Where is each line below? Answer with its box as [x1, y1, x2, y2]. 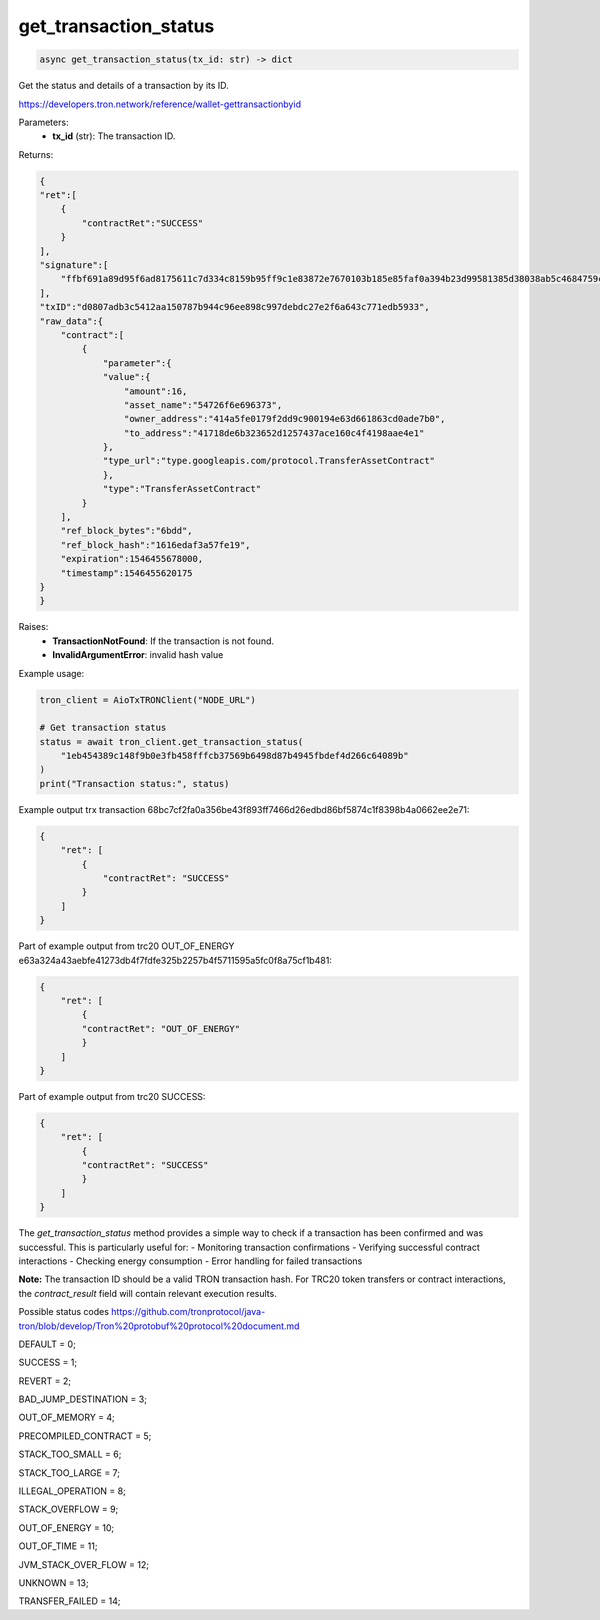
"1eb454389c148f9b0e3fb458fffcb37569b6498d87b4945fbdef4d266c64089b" [60, 750, 409, 762]
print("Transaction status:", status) [39, 778, 230, 789]
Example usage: [18, 667, 85, 679]
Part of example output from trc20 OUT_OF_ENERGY [18, 940, 235, 952]
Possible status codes [18, 1306, 110, 1318]
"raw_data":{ [39, 315, 104, 327]
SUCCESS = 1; [18, 1356, 78, 1369]
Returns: [18, 148, 54, 160]
